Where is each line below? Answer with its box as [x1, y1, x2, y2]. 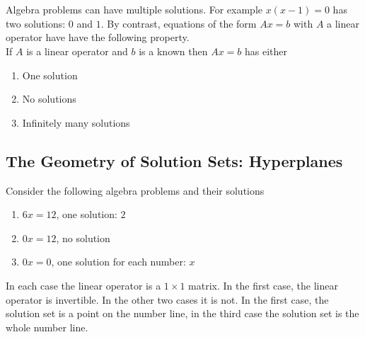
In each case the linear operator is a [6, 278, 161, 292]
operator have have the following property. [6, 30, 190, 45]
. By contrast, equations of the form [100, 16, 257, 30]
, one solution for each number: [51, 254, 186, 269]
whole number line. [6, 319, 88, 334]
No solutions [22, 91, 76, 106]
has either [245, 43, 288, 58]
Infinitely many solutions [22, 115, 130, 130]
